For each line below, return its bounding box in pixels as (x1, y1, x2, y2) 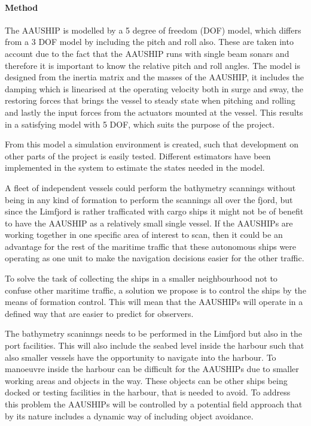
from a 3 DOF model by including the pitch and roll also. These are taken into (5, 35, 294, 48)
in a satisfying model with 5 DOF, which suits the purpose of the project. (5, 117, 275, 130)
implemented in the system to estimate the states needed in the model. (5, 161, 265, 174)
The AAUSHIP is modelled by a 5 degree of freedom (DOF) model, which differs (5, 23, 301, 36)
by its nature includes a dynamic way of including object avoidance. (5, 409, 254, 422)
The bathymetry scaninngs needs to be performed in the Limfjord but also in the (5, 327, 302, 340)
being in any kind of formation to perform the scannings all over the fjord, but (5, 193, 293, 206)
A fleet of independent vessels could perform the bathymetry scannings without (5, 181, 296, 194)
